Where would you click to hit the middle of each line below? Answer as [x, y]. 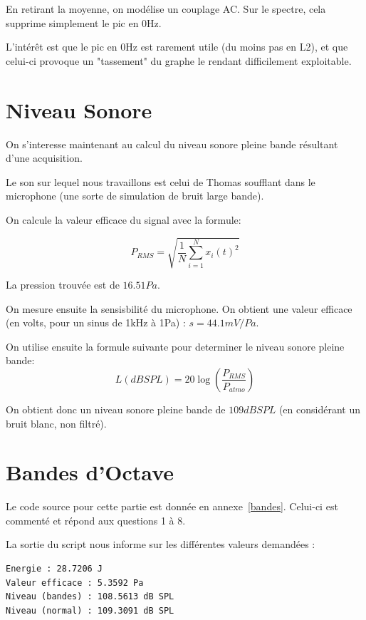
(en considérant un [319, 409]
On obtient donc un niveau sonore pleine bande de [116, 409]
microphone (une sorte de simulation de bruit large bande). [135, 196]
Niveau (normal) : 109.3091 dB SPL [90, 610]
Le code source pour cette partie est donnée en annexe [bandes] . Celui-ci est [172, 506]
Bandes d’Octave [90, 472]
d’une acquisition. [44, 158]
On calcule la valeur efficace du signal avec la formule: [124, 219]
